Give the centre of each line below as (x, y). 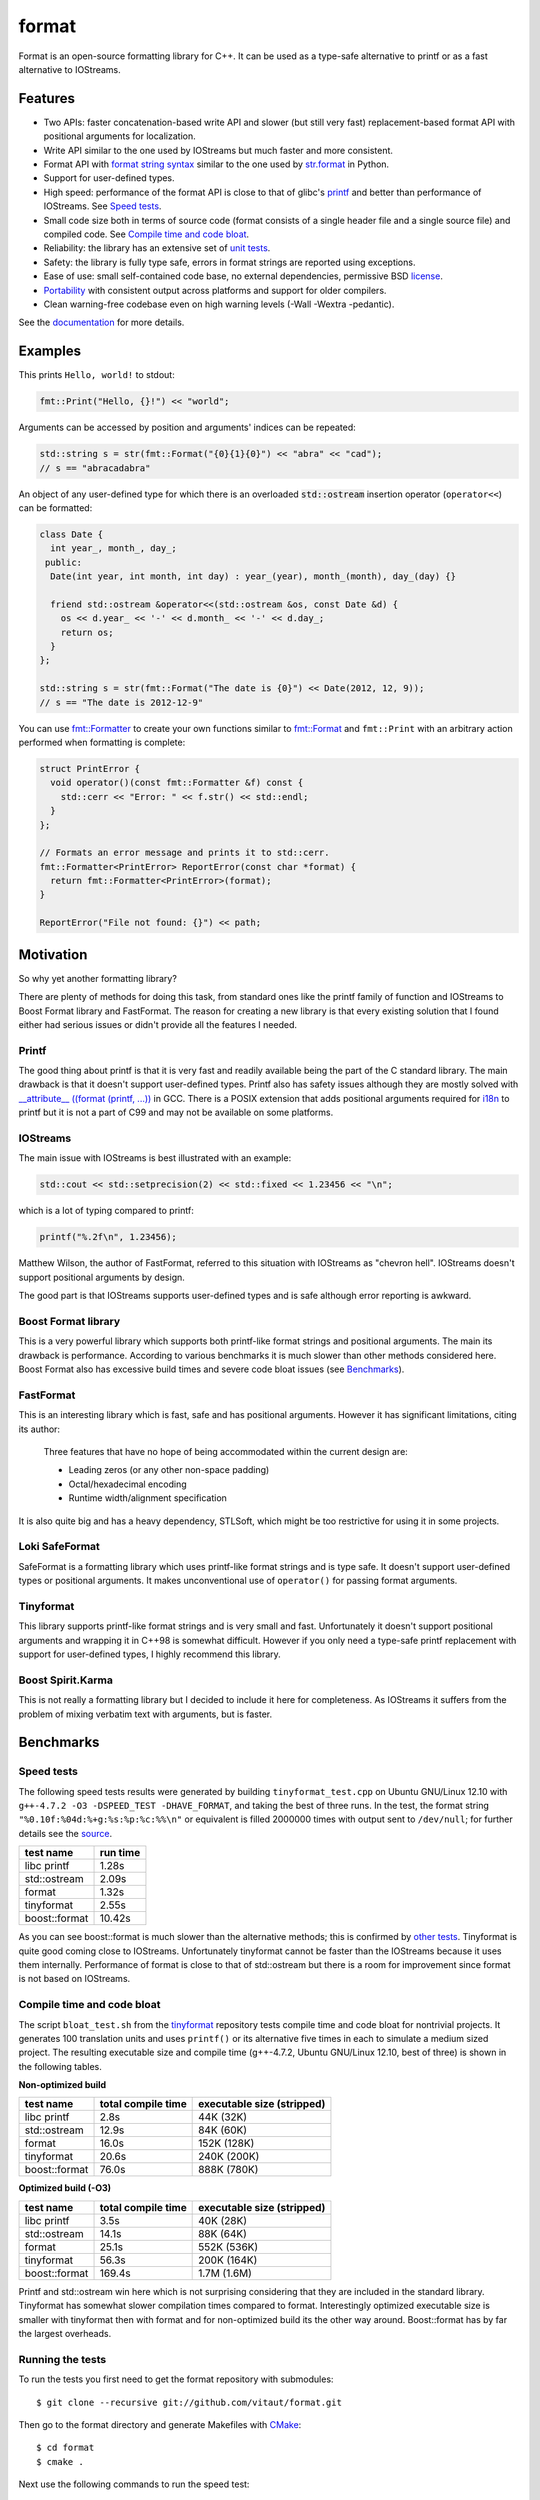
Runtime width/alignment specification (147, 1498)
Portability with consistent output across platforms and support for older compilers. (215, 290)
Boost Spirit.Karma (66, 1680)
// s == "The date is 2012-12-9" (121, 702)
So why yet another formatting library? (97, 978)
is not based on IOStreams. (74, 1979)
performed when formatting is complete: (102, 742)
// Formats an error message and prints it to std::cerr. (184, 853)
